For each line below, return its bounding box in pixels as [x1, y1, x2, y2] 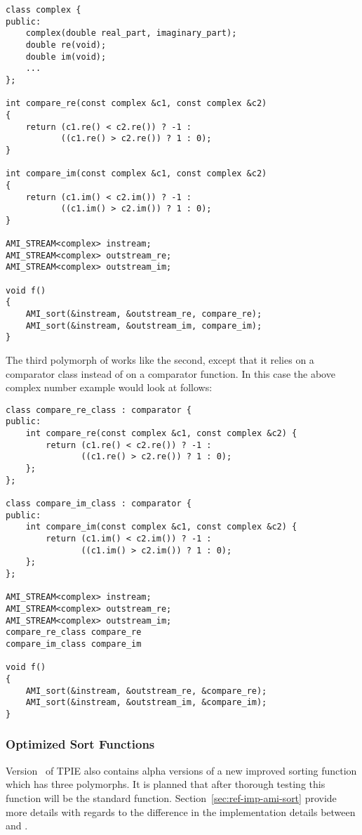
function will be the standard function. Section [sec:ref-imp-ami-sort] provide [6, 790, 337, 805]
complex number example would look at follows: [6, 380, 213, 395]
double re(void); [25, 39, 107, 50]
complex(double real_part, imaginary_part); [25, 28, 237, 39]
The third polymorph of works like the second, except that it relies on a [6, 353, 314, 367]
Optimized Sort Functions [6, 735, 155, 753]
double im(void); [25, 51, 107, 62]
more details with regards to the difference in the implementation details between [6, 804, 356, 819]
